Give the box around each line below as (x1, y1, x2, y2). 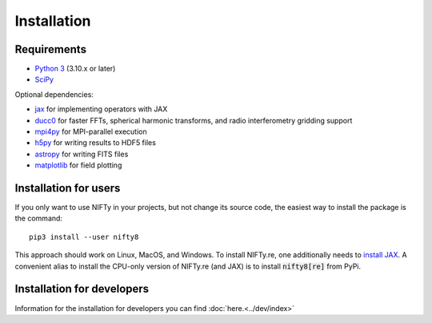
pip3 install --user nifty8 (29, 232, 139, 241)
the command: (14, 213, 63, 224)
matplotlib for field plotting (34, 160, 122, 170)
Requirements (14, 42, 87, 56)
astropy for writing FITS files (34, 149, 129, 159)
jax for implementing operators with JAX (34, 104, 168, 114)
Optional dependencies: (14, 89, 94, 99)
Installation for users (14, 181, 121, 195)
